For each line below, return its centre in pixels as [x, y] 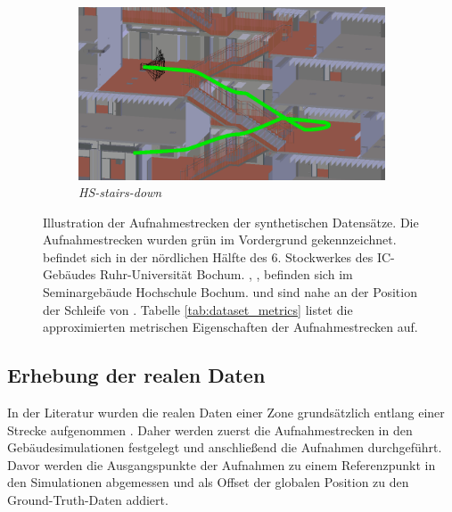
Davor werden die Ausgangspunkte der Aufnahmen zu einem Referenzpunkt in [222, 464]
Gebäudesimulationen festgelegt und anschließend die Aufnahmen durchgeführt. [225, 447]
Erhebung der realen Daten [136, 375]
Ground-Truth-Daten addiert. [88, 500]
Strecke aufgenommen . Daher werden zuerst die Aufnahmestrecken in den [210, 429]
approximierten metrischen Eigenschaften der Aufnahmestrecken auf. [230, 327]
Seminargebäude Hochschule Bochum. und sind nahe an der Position [230, 292]
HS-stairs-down [120, 192]
